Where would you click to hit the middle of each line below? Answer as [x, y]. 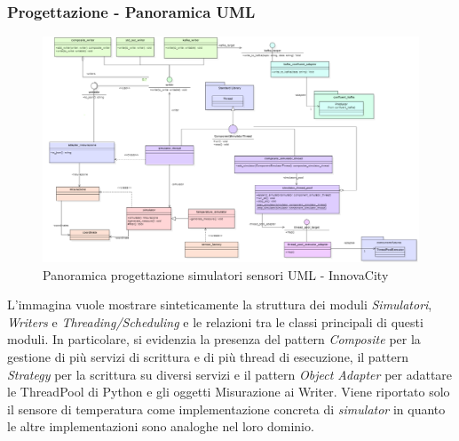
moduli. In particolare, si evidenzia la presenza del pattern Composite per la [214, 339]
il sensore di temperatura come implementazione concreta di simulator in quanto [226, 409]
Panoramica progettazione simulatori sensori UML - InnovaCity [216, 274]
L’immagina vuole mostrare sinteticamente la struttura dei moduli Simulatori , [220, 305]
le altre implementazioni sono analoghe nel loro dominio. [161, 426]
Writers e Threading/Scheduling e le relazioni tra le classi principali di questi [215, 321]
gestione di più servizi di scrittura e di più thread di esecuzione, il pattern [208, 357]
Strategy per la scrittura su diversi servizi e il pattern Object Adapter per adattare [230, 374]
